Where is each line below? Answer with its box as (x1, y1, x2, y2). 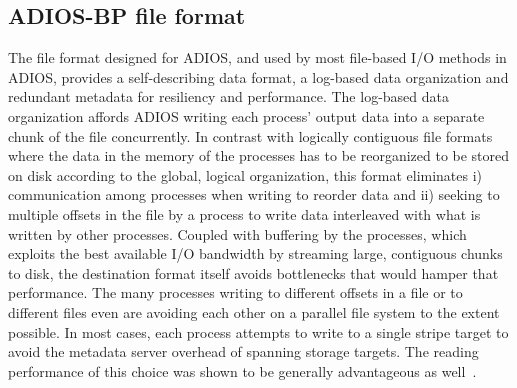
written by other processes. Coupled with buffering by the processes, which (8, 223, 467, 244)
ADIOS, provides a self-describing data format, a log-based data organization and (8, 66, 509, 87)
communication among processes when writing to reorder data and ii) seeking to (8, 184, 500, 205)
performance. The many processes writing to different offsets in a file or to (8, 282, 463, 303)
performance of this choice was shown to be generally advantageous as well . (8, 360, 477, 381)
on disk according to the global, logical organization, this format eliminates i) (8, 164, 483, 185)
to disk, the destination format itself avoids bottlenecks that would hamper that (8, 262, 499, 283)
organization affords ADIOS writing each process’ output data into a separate (8, 105, 485, 126)
